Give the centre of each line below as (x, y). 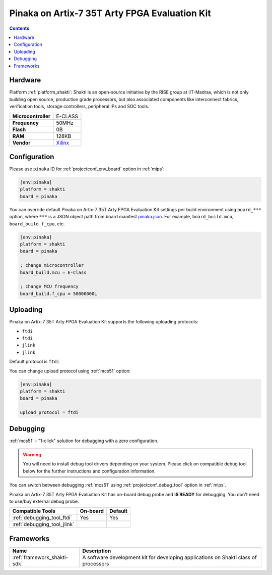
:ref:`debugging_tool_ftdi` (42, 518)
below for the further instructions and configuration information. (89, 471)
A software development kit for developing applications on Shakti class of (169, 557)
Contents (19, 28)
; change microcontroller (52, 266)
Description (97, 551)
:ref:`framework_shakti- (40, 557)
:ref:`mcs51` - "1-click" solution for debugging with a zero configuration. (84, 441)
